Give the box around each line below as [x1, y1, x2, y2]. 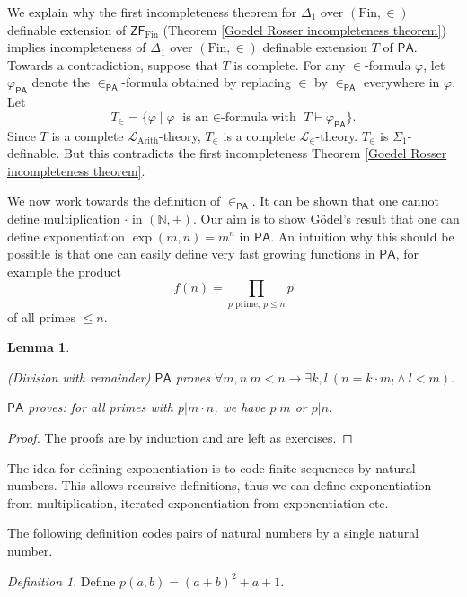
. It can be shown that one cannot [251, 191, 439, 210]
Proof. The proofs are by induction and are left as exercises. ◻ [7, 428, 353, 447]
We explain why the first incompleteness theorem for [7, 3, 297, 21]
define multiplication [7, 208, 120, 227]
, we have [214, 398, 266, 417]
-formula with [221, 110, 296, 124]
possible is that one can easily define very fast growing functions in [7, 244, 375, 263]
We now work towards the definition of [7, 191, 221, 210]
